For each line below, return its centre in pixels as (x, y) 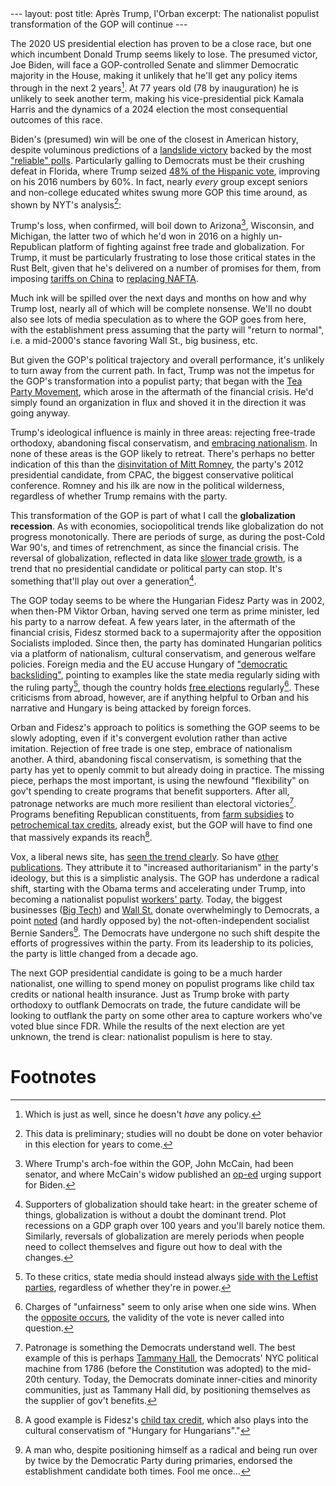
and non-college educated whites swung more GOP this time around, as (159, 192)
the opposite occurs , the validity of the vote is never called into (154, 1318)
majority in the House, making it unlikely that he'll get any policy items (154, 75)
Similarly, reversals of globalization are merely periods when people (164, 1236)
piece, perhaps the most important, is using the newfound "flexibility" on (160, 781)
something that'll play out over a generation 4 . (103, 580)
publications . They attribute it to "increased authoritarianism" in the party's (164, 867)
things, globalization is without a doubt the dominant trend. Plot (155, 1215)
